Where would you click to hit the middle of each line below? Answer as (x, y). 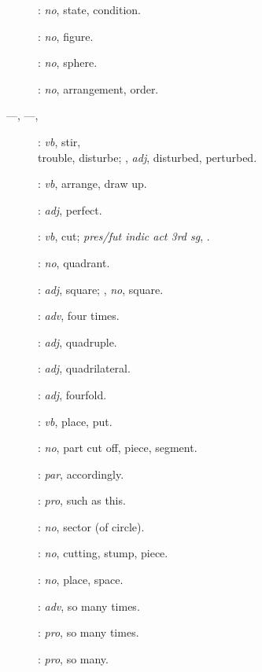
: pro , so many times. (89, 632)
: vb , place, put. (75, 421)
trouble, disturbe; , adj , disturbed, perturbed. (148, 157)
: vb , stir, (59, 141)
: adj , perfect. (70, 209)
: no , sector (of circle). (91, 526)
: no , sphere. (68, 62)
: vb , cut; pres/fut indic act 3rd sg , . (124, 236)
